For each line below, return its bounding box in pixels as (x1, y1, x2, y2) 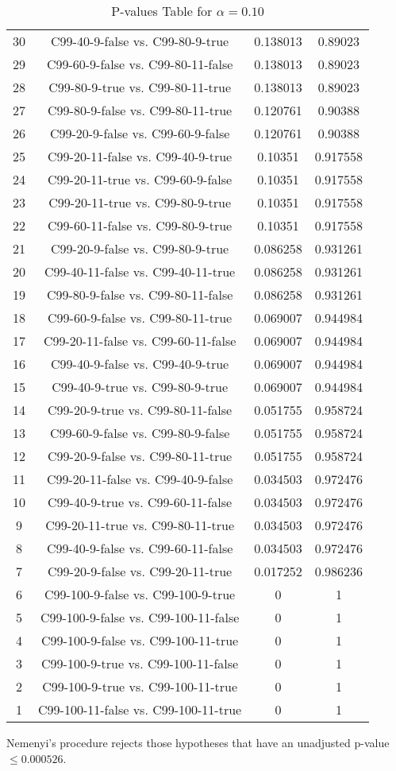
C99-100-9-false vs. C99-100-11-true (41, 631, 239, 649)
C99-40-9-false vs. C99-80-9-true (51, 32, 229, 50)
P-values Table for (111, 2, 213, 20)
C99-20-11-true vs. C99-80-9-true (48, 193, 232, 211)
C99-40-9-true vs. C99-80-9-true (52, 378, 229, 396)
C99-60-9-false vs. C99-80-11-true (48, 308, 233, 327)
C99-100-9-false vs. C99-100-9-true (44, 585, 236, 603)
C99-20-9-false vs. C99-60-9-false (49, 124, 230, 142)
